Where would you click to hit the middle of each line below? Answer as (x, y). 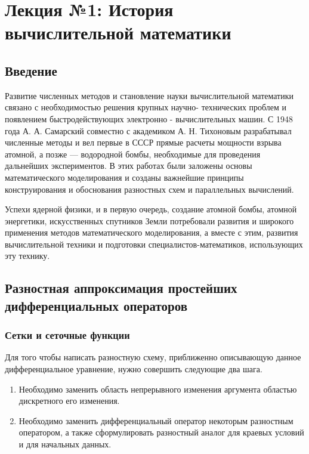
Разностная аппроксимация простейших (121, 288)
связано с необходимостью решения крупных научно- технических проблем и (146, 107)
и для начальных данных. (65, 444)
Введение (31, 70)
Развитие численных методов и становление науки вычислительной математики (149, 95)
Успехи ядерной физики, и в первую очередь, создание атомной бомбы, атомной (151, 209)
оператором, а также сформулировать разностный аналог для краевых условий (161, 432)
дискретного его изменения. (69, 401)
